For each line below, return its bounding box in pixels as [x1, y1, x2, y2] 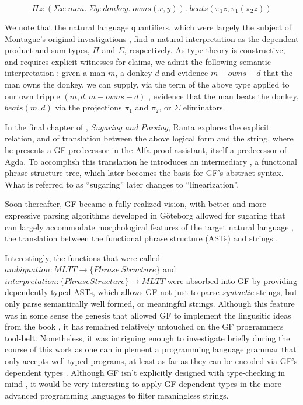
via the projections [55, 101, 122, 113]
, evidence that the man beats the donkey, [148, 89, 299, 102]
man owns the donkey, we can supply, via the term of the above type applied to [5, 78, 290, 90]
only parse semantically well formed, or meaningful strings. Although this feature [5, 297, 295, 310]
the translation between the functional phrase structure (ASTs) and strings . [5, 232, 278, 244]
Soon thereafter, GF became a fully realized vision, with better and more [5, 198, 266, 210]
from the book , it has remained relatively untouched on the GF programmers [5, 320, 284, 333]
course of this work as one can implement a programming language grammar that [5, 343, 297, 355]
